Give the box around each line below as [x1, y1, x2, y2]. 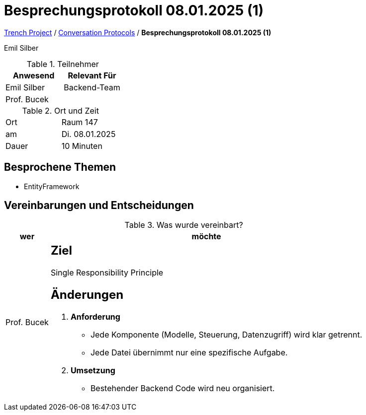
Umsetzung [70, 365, 115, 376]
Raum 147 [61, 117, 98, 127]
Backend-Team [64, 82, 120, 92]
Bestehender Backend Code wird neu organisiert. [90, 383, 275, 394]
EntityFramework [24, 182, 80, 191]
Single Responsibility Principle [50, 268, 164, 278]
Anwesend [12, 70, 55, 80]
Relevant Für [68, 70, 116, 80]
